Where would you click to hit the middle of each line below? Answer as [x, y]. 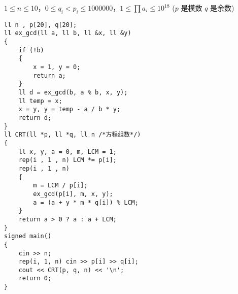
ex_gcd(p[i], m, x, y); [73, 194]
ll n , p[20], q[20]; [41, 25]
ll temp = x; [40, 101]
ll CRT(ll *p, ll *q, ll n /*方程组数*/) [73, 135]
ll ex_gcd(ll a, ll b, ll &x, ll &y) [68, 33]
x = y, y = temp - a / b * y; [70, 109]
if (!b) [31, 50]
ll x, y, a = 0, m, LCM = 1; [67, 152]
